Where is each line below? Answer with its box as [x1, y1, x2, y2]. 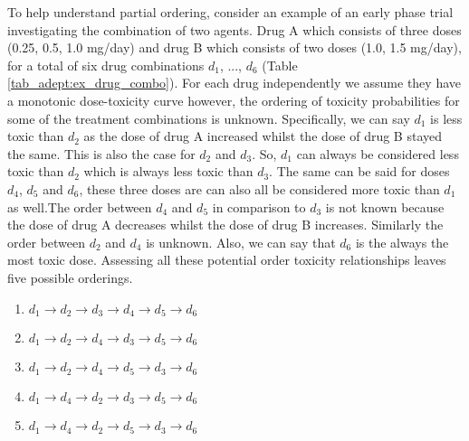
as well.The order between [7, 197, 152, 216]
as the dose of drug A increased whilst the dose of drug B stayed [83, 127, 442, 145]
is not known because [325, 197, 445, 216]
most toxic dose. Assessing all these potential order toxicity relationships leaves [7, 250, 446, 269]
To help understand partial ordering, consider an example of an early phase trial [7, 3, 454, 21]
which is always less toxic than [83, 162, 254, 181]
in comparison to [212, 197, 306, 216]
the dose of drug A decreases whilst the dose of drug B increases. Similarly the [7, 215, 444, 234]
